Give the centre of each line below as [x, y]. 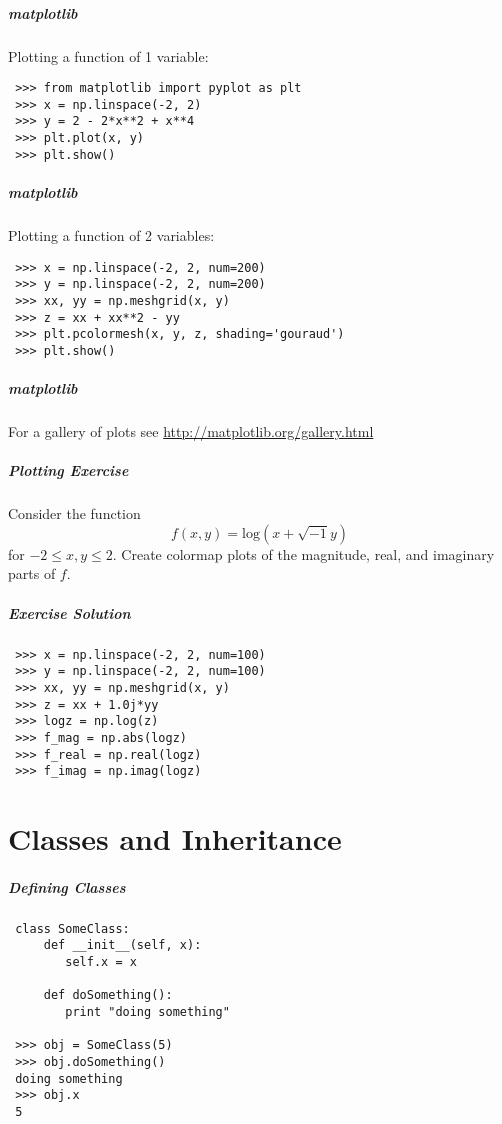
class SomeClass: [72, 928]
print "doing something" [147, 1012]
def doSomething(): [108, 995]
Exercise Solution [69, 612]
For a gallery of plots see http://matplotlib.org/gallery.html [191, 431]
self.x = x [101, 962]
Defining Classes [67, 886]
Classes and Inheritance [175, 838]
